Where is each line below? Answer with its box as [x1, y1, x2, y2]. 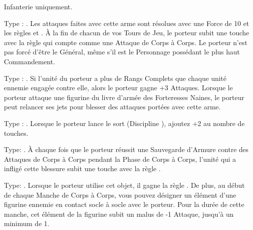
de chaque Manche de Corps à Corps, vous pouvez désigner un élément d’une [4, 189, 236, 200]
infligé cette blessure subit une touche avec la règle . [4, 163, 161, 174]
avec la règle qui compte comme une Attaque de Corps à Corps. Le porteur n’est [4, 37, 248, 47]
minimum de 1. [4, 218, 50, 229]
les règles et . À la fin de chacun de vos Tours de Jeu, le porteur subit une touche [4, 27, 250, 38]
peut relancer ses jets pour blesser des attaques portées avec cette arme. [4, 102, 221, 112]
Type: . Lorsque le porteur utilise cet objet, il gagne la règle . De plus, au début [4, 179, 245, 190]
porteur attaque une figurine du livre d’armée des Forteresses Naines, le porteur [4, 92, 245, 102]
